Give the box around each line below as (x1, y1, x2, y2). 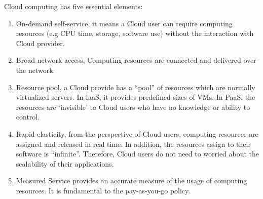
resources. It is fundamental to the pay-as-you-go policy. (16, 185, 191, 195)
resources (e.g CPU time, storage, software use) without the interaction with (16, 28, 254, 38)
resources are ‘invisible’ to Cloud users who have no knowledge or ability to (16, 101, 250, 112)
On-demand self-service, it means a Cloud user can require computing (16, 18, 233, 28)
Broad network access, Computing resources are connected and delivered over (16, 55, 256, 65)
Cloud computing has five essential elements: (4, 1, 143, 11)
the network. (16, 64, 55, 75)
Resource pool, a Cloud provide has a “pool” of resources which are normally (16, 82, 255, 92)
